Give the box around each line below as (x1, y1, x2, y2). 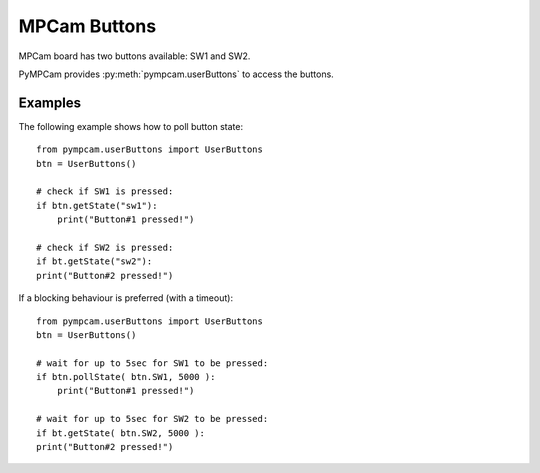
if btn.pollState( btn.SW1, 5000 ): (36, 371, 216, 383)
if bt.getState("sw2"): (36, 256, 153, 267)
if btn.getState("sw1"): (36, 200, 158, 211)
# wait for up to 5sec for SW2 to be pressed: (36, 413, 269, 425)
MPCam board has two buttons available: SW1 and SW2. (18, 50, 251, 62)
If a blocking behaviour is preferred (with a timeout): (18, 292, 234, 304)
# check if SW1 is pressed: (36, 186, 174, 197)
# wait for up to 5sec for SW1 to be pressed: (36, 357, 269, 369)
